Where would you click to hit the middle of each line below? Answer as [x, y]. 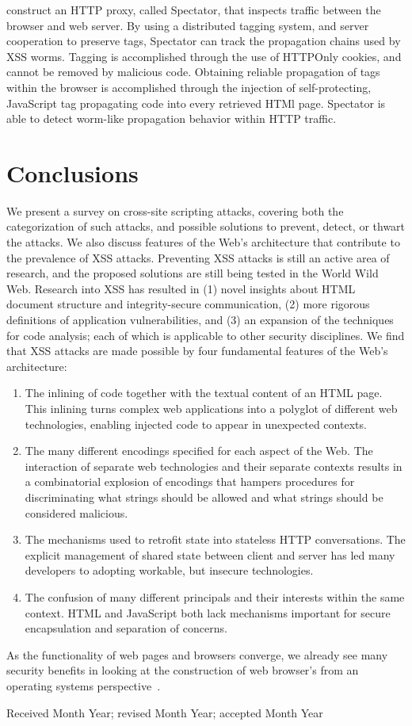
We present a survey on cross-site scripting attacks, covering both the [175, 210]
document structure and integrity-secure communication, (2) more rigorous [188, 304]
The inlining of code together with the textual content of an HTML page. [204, 393]
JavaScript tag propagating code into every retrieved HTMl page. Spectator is [196, 103]
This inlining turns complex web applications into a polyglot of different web [211, 408]
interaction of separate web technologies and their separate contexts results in [214, 466]
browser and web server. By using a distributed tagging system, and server [188, 25]
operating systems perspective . [84, 685]
